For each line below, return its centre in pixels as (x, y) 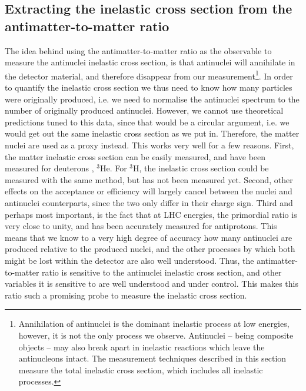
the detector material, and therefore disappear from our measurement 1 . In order (149, 75)
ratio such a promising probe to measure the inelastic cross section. (126, 295)
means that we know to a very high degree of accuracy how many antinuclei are (149, 237)
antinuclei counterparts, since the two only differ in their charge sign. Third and (149, 202)
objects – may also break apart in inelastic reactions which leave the (142, 347)
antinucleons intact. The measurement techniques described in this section (152, 358)
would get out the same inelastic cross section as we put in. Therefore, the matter (152, 133)
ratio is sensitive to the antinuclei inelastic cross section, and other (162, 272)
